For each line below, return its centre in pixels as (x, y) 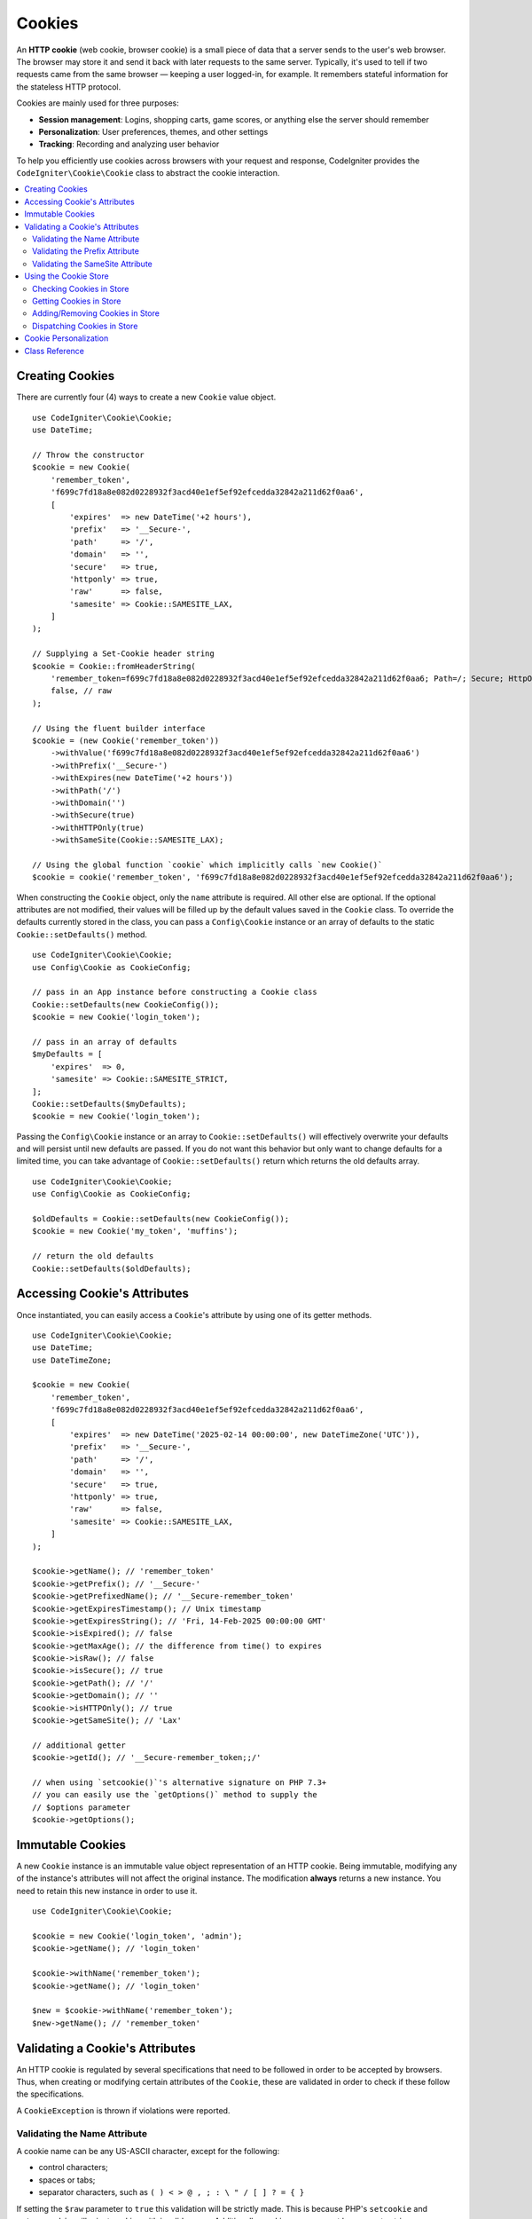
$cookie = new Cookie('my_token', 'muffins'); (135, 1231)
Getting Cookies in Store (77, 301)
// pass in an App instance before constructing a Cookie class (175, 992)
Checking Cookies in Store (81, 288)
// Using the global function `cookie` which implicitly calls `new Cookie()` (207, 865)
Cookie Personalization (66, 338)
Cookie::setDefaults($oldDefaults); (112, 1268)
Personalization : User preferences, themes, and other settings (153, 131)
